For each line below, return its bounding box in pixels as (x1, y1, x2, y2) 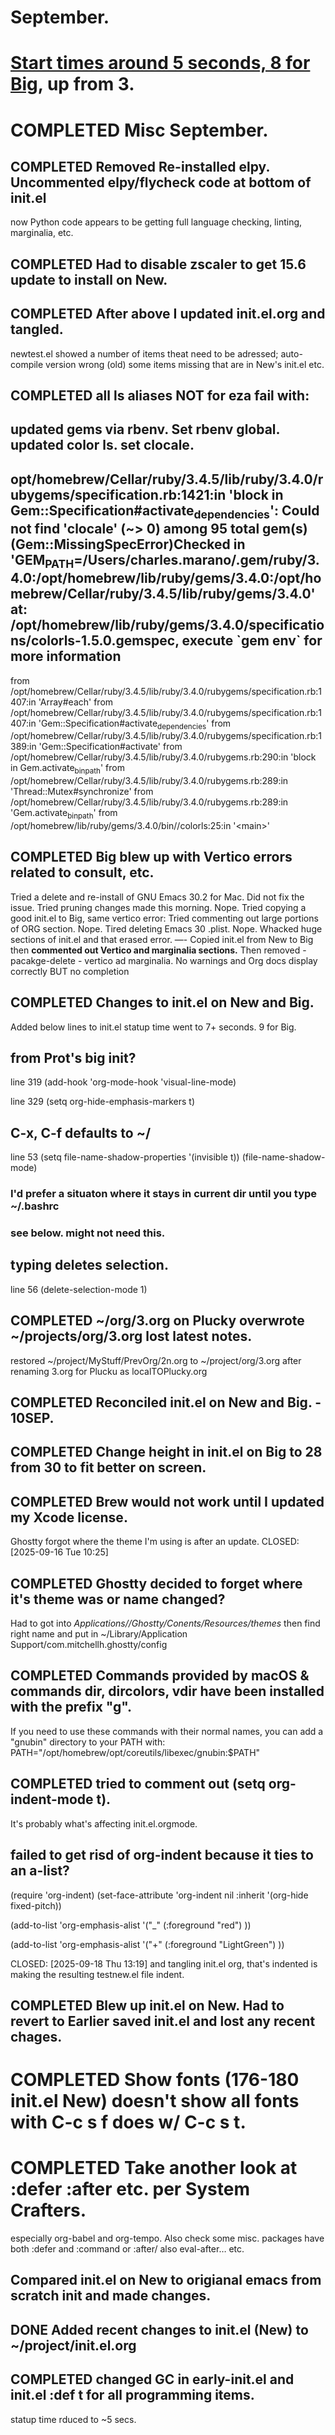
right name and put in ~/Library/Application (10, 1628, 188, 1640)
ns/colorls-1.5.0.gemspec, (10, 632, 180, 650)
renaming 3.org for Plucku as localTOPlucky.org (10, 1365, 208, 1377)
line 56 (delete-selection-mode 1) (10, 1283, 148, 1295)
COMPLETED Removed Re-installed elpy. (10, 158, 270, 175)
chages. (10, 2028, 63, 2045)
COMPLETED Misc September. (10, 119, 269, 141)
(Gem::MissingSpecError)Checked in (10, 536, 246, 553)
